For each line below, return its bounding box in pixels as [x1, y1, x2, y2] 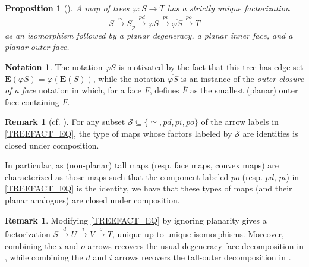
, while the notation [93, 72, 165, 84]
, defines [149, 84, 179, 96]
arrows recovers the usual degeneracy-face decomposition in [87, 239, 304, 252]
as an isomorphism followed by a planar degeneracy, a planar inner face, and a [5, 29, 293, 41]
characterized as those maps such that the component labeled [5, 170, 229, 183]
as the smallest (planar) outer [190, 84, 298, 96]
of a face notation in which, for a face [5, 84, 142, 96]
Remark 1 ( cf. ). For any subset [5, 115, 125, 128]
